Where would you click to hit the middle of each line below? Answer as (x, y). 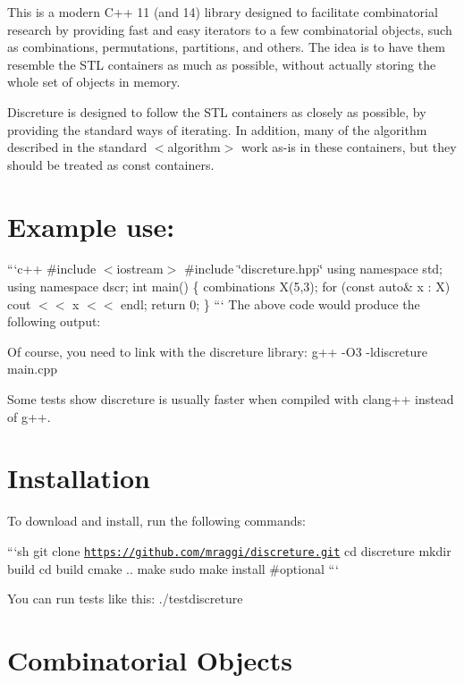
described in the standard (77, 147)
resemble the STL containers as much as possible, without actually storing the (222, 64)
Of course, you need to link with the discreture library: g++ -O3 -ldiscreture (217, 351)
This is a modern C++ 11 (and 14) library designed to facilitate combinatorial (223, 12)
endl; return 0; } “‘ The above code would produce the (270, 304)
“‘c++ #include (52, 269)
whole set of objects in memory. (94, 82)
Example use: (91, 226)
